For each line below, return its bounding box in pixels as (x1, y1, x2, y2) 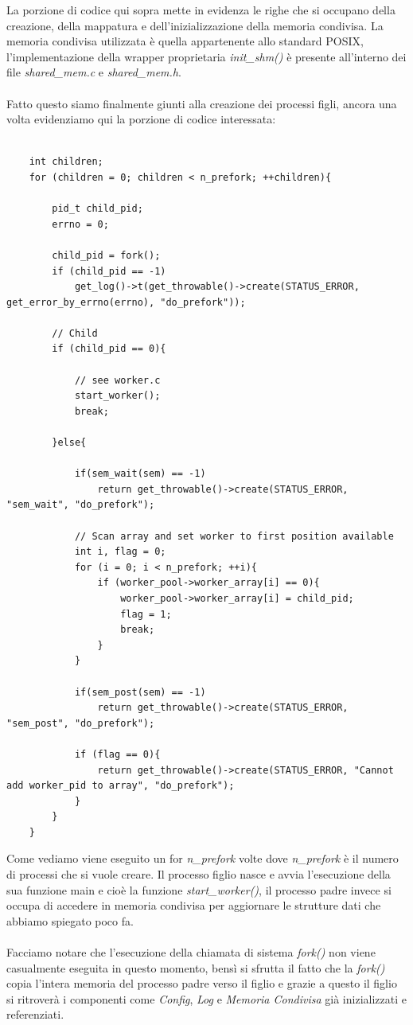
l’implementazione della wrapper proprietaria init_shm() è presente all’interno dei (6, 48, 407, 64)
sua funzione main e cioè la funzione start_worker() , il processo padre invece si (6, 881, 392, 898)
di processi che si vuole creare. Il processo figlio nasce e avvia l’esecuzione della (6, 866, 391, 883)
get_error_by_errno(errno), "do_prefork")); (6, 296, 246, 308)
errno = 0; (52, 218, 109, 230)
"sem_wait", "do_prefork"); (6, 499, 155, 511)
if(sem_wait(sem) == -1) (74, 468, 206, 480)
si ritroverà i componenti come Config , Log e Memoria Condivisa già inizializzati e (6, 990, 407, 1007)
